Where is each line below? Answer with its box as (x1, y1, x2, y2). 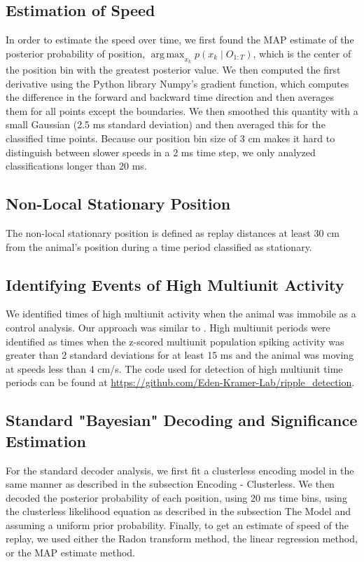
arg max (150, 49, 185, 60)
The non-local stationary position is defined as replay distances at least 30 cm (6, 225, 339, 240)
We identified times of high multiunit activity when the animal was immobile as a (6, 306, 356, 321)
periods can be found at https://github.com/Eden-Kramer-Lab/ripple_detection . (6, 375, 355, 390)
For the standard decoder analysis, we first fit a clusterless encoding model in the (6, 462, 354, 477)
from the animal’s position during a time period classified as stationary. (6, 239, 312, 254)
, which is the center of (253, 46, 351, 60)
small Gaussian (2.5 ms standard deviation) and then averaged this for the (6, 117, 325, 132)
